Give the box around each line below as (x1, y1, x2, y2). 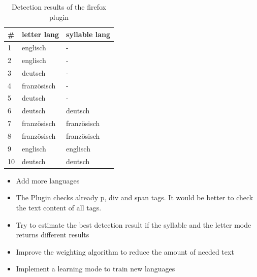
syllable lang (66, 29, 111, 40)
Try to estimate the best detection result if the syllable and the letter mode (16, 219, 251, 230)
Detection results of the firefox (12, 2, 106, 12)
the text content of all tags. (16, 202, 102, 212)
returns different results (16, 229, 89, 240)
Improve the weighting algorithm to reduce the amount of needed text (16, 246, 234, 257)
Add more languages (16, 175, 80, 186)
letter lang (22, 29, 59, 40)
